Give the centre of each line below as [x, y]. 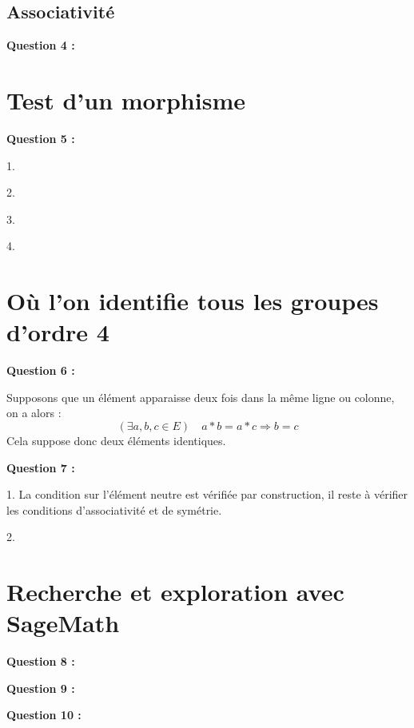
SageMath [63, 623]
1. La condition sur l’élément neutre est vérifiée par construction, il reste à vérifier [207, 494]
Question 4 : [41, 45]
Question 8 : [41, 661]
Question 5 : [41, 138]
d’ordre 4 [58, 332]
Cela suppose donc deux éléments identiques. [116, 440]
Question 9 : [41, 688]
